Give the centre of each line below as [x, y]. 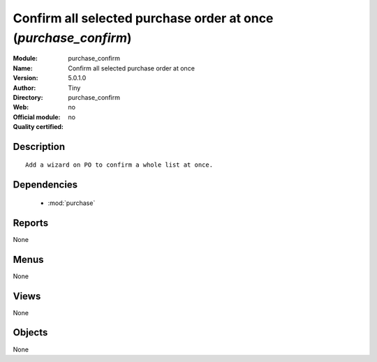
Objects [30, 332]
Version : [25, 78]
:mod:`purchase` [72, 203]
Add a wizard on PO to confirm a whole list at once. [119, 165]
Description [39, 146]
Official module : [37, 117]
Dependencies [45, 185]
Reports [31, 223]
